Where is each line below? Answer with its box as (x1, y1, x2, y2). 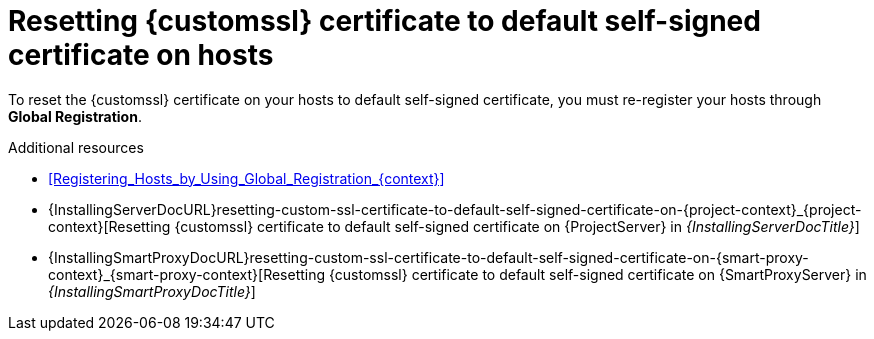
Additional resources (8, 138, 144, 156)
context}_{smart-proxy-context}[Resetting (48, 265, 326, 283)
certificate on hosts (8, 38, 274, 72)
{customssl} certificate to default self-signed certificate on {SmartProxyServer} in (328, 265, 867, 283)
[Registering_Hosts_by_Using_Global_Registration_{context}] (48, 169, 445, 187)
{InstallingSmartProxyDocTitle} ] (48, 282, 256, 300)
